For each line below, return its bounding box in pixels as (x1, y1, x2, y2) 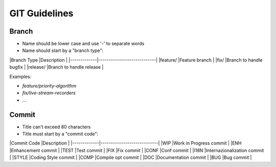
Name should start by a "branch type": (22, 47, 104, 53)
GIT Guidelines (9, 8, 74, 19)
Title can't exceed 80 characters (22, 124, 91, 130)
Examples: (9, 73, 32, 79)
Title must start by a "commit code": (22, 131, 99, 137)
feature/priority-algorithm (22, 83, 77, 89)
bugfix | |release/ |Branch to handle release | (9, 64, 104, 70)
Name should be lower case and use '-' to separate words (22, 41, 145, 47)
